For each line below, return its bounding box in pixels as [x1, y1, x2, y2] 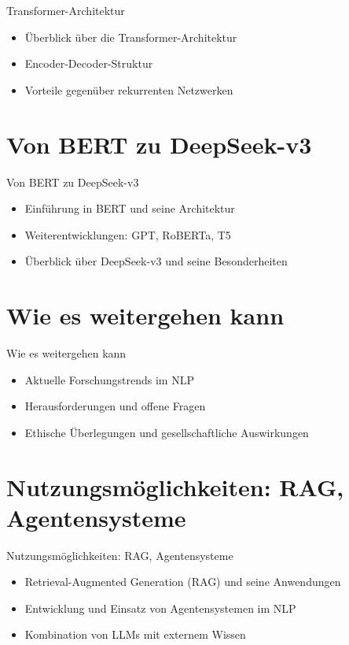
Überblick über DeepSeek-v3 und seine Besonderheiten [24, 253, 288, 269]
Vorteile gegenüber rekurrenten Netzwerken [24, 81, 233, 98]
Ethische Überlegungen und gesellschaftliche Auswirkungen [24, 424, 309, 440]
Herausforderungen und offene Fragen [24, 398, 206, 414]
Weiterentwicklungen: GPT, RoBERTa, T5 [24, 226, 231, 243]
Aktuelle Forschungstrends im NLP [24, 371, 194, 387]
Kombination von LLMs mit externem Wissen [24, 626, 246, 643]
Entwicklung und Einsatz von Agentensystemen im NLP [24, 599, 296, 616]
